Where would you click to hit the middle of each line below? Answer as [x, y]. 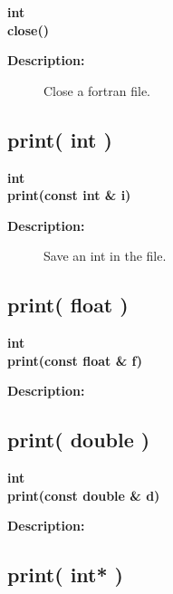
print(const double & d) [84, 495]
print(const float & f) [75, 360]
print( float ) [68, 305]
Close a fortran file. [97, 90]
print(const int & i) [69, 195]
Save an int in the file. [105, 256]
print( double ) [79, 440]
